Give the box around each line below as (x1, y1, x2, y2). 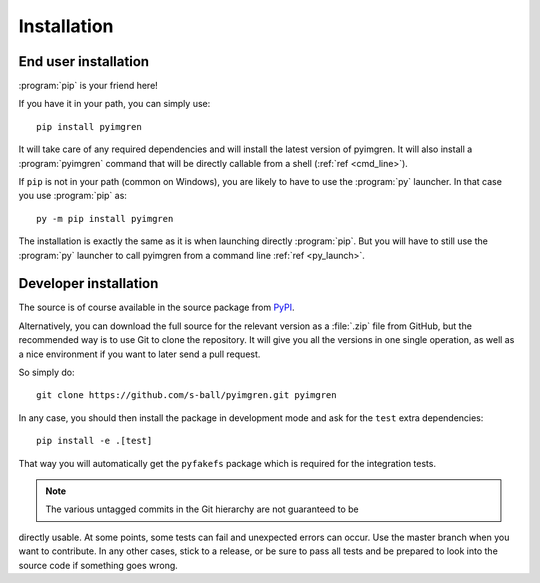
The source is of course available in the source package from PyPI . (18, 301, 295, 314)
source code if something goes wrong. (18, 559, 179, 571)
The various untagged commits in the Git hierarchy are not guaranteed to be (45, 503, 359, 515)
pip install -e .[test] (36, 435, 153, 447)
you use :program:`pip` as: (18, 190, 127, 202)
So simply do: (18, 366, 75, 379)
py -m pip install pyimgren (36, 213, 174, 224)
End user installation (18, 53, 150, 70)
